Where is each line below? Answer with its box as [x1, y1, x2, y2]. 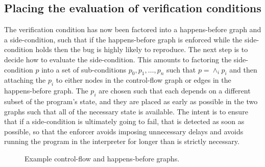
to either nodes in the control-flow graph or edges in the [56, 75, 231, 85]
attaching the [4, 75, 46, 85]
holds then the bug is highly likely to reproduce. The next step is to [35, 44, 248, 55]
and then [229, 64, 257, 75]
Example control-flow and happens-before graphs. [25, 153, 180, 163]
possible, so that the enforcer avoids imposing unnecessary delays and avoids [4, 126, 244, 136]
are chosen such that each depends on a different [99, 85, 251, 96]
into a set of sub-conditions [41, 64, 127, 75]
